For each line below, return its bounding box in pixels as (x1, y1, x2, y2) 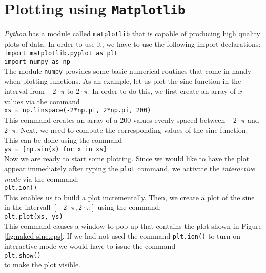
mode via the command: (4, 173, 79, 184)
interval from (4, 86, 45, 96)
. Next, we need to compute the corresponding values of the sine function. (16, 124, 248, 135)
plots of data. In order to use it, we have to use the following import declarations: (4, 38, 261, 49)
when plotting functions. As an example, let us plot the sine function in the (4, 75, 241, 86)
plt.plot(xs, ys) (4, 213, 63, 221)
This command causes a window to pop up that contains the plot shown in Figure (4, 220, 262, 231)
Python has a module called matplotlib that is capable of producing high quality (4, 28, 260, 39)
